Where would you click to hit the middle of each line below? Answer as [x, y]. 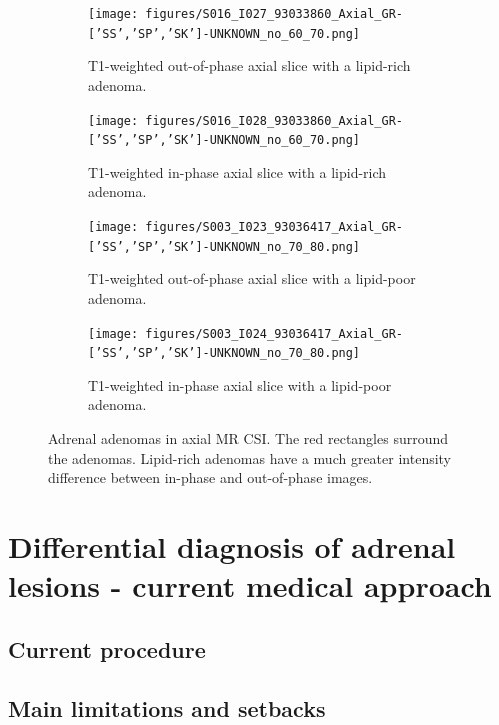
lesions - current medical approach [250, 585]
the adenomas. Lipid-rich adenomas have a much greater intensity [250, 457]
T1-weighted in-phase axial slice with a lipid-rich [237, 171]
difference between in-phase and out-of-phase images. [210, 477]
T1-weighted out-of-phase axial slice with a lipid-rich [249, 65]
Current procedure [107, 648]
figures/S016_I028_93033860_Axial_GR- [274, 120]
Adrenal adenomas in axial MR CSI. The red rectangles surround [248, 438]
